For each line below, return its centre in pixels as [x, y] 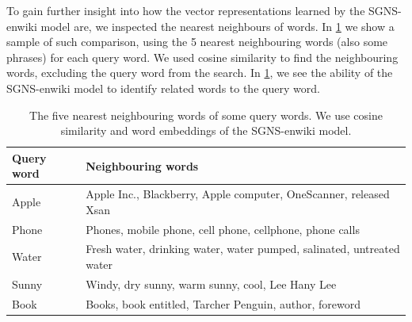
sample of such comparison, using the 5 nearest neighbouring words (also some [197, 42]
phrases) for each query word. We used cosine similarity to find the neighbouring [202, 57]
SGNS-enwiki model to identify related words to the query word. [163, 88]
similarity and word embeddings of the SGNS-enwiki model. [206, 130]
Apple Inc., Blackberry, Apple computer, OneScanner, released [238, 194]
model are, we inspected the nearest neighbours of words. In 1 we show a [217, 26]
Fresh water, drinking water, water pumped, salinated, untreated [243, 249]
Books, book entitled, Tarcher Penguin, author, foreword [223, 303]
